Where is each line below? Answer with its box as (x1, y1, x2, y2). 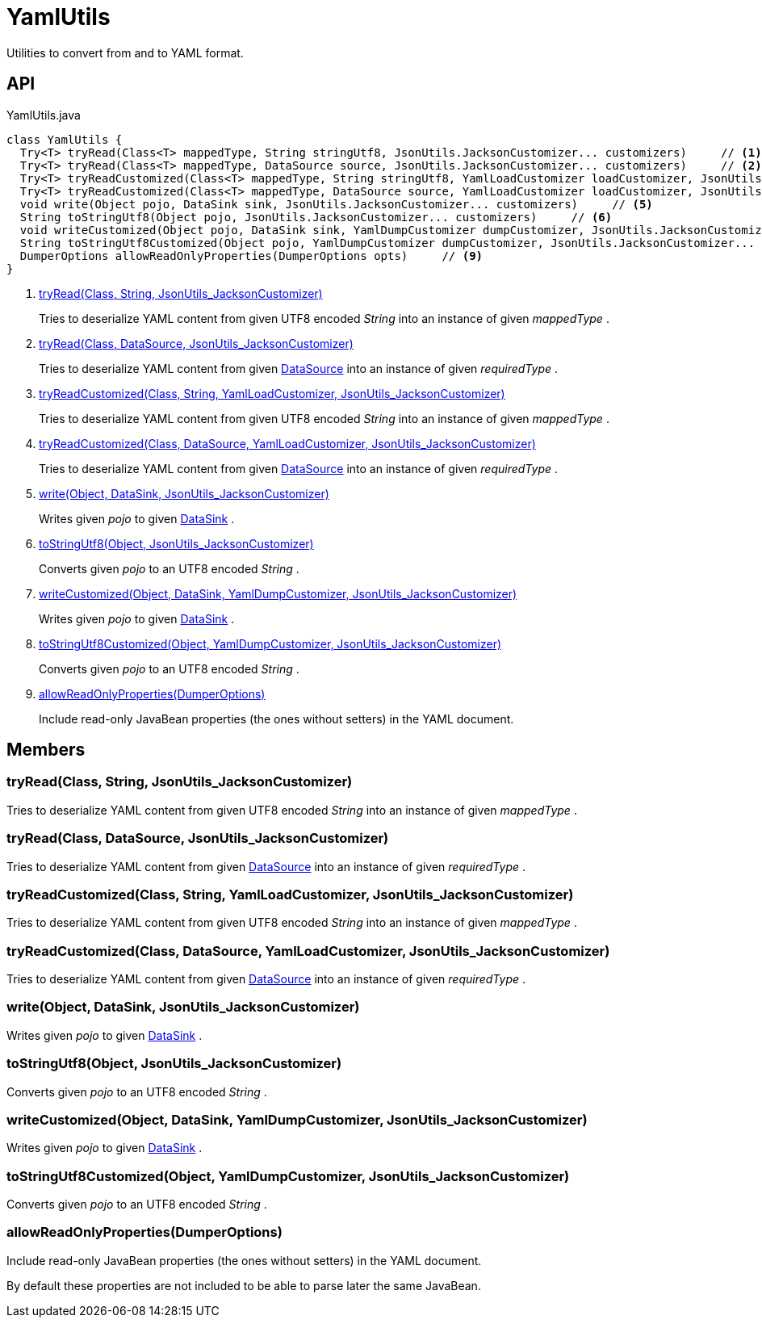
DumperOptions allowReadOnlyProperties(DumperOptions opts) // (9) (19, 249, 484, 262)
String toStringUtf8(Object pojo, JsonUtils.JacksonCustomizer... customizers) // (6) (19, 210, 613, 224)
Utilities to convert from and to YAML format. (6, 45, 244, 60)
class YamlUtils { (6, 132, 123, 146)
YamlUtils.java (6, 107, 81, 122)
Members (6, 740, 86, 760)
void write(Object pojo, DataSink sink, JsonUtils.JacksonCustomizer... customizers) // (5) (19, 197, 653, 211)
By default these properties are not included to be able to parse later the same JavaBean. (6, 1278, 481, 1293)
